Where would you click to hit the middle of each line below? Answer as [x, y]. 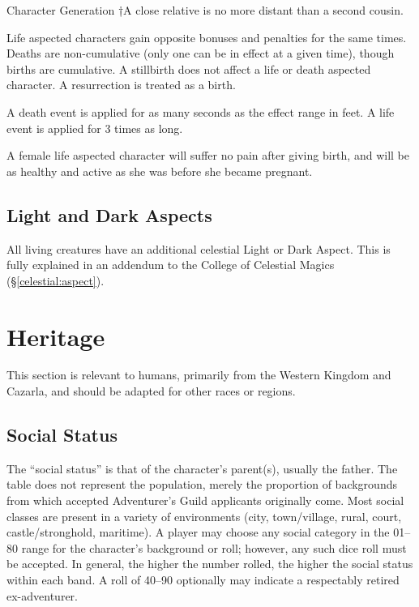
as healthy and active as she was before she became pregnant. [160, 171]
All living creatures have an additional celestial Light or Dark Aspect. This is [199, 248]
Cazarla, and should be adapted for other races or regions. [151, 391]
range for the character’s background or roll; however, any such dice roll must [214, 547]
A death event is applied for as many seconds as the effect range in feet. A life [201, 111]
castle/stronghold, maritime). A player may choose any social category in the [198, 532]
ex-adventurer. [42, 595]
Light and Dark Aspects [109, 214]
